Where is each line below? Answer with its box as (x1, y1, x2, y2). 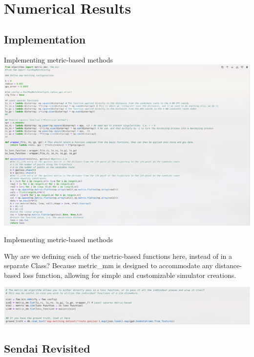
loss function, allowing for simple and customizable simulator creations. (22, 270, 236, 280)
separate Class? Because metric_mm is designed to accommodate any (4, 260, 213, 271)
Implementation (4, 31, 86, 46)
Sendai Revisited (4, 340, 90, 356)
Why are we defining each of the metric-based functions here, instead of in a (4, 251, 232, 261)
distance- (215, 260, 242, 271)
